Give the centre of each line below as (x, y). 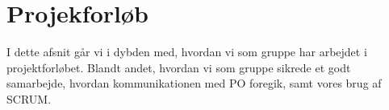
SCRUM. (29, 98)
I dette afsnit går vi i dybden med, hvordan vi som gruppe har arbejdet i (187, 52)
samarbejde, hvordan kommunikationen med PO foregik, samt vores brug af (194, 83)
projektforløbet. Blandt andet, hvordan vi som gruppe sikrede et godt (179, 67)
